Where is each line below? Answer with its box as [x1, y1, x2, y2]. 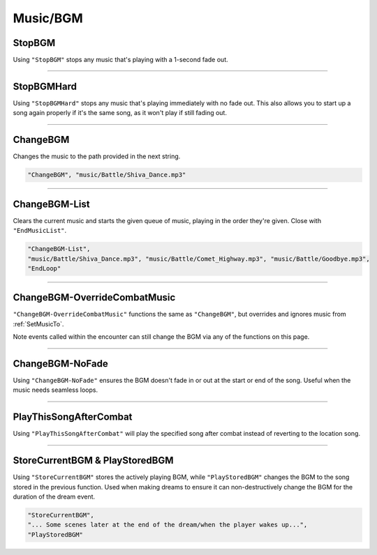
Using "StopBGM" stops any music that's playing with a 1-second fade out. [13, 56, 228, 64]
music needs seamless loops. [13, 386, 98, 394]
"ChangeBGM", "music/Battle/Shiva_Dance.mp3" [27, 171, 186, 179]
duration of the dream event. [13, 492, 96, 501]
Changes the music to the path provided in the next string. [13, 152, 181, 160]
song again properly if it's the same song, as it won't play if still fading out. [13, 109, 227, 117]
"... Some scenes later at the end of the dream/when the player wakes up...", [27, 521, 308, 529]
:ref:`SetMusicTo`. [13, 319, 64, 328]
